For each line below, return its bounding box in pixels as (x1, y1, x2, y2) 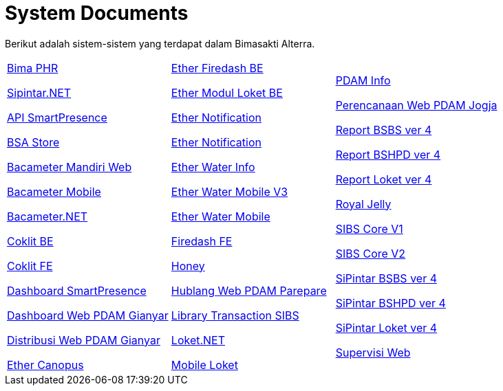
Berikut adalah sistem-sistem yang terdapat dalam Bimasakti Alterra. (5, 37, 315, 49)
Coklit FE (7, 258, 53, 273)
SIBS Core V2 (335, 246, 406, 260)
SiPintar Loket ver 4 (335, 320, 438, 335)
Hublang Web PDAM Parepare (171, 283, 327, 298)
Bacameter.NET (7, 209, 88, 223)
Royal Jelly (335, 197, 392, 211)
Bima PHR (7, 60, 58, 75)
